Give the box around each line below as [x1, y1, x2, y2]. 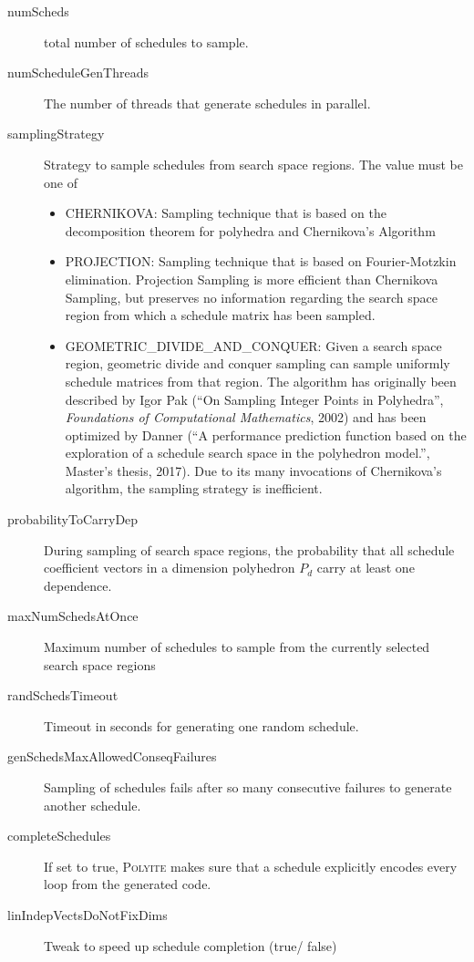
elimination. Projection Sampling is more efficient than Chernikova [65, 269, 438, 288]
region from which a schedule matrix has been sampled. [65, 305, 376, 325]
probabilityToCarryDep [7, 510, 139, 529]
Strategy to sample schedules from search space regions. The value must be [44, 154, 463, 173]
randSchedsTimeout [7, 686, 118, 705]
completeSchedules [7, 826, 111, 845]
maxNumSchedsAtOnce [7, 606, 139, 626]
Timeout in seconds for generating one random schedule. [44, 716, 359, 735]
